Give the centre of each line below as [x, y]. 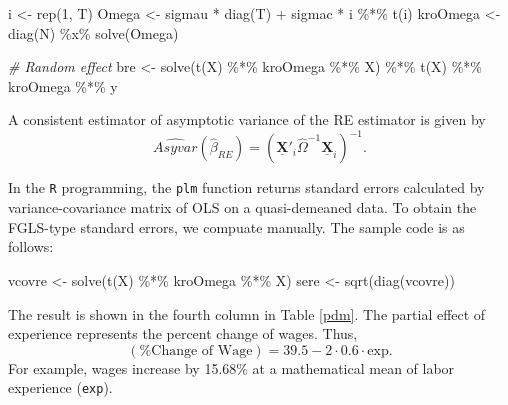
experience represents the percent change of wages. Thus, [183, 333]
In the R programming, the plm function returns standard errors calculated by [246, 187]
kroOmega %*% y [63, 85]
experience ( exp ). [60, 387]
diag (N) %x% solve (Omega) [93, 32]
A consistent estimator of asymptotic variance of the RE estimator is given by [247, 119]
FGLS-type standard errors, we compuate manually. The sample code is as [236, 226]
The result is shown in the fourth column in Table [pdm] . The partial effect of [247, 313]
